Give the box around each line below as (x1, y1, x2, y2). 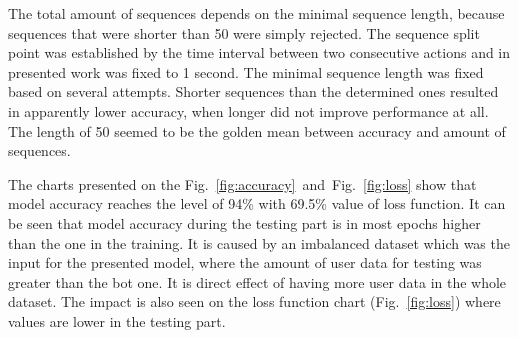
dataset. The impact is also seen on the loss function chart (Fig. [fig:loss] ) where (8, 291, 501, 312)
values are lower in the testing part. (8, 310, 226, 331)
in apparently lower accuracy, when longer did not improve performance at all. (8, 100, 489, 121)
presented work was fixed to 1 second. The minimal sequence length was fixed (8, 61, 484, 82)
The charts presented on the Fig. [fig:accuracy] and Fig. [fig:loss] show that (8, 173, 477, 194)
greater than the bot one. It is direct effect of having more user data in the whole (8, 271, 507, 292)
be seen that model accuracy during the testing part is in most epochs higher (8, 212, 481, 233)
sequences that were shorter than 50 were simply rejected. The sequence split (8, 22, 480, 43)
